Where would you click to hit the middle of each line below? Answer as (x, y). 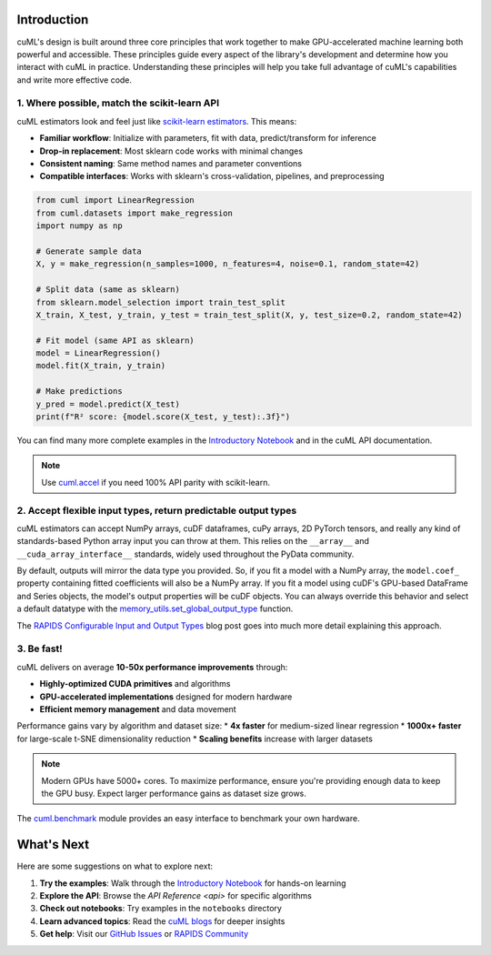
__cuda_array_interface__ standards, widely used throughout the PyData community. (185, 554)
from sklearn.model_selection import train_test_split (160, 302)
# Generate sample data (89, 251)
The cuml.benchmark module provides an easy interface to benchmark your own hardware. (188, 819)
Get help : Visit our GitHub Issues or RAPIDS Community (144, 934)
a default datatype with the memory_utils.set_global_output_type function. (155, 608)
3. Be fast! (40, 648)
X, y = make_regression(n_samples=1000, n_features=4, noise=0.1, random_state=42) (228, 264)
